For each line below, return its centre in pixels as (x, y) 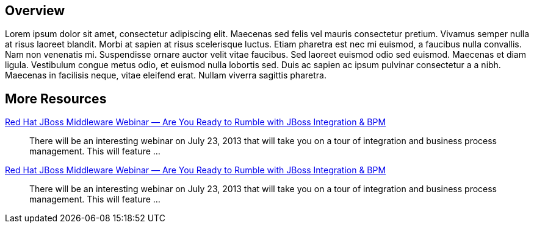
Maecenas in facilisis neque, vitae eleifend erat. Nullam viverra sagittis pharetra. (166, 75)
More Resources (56, 98)
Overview (35, 11)
